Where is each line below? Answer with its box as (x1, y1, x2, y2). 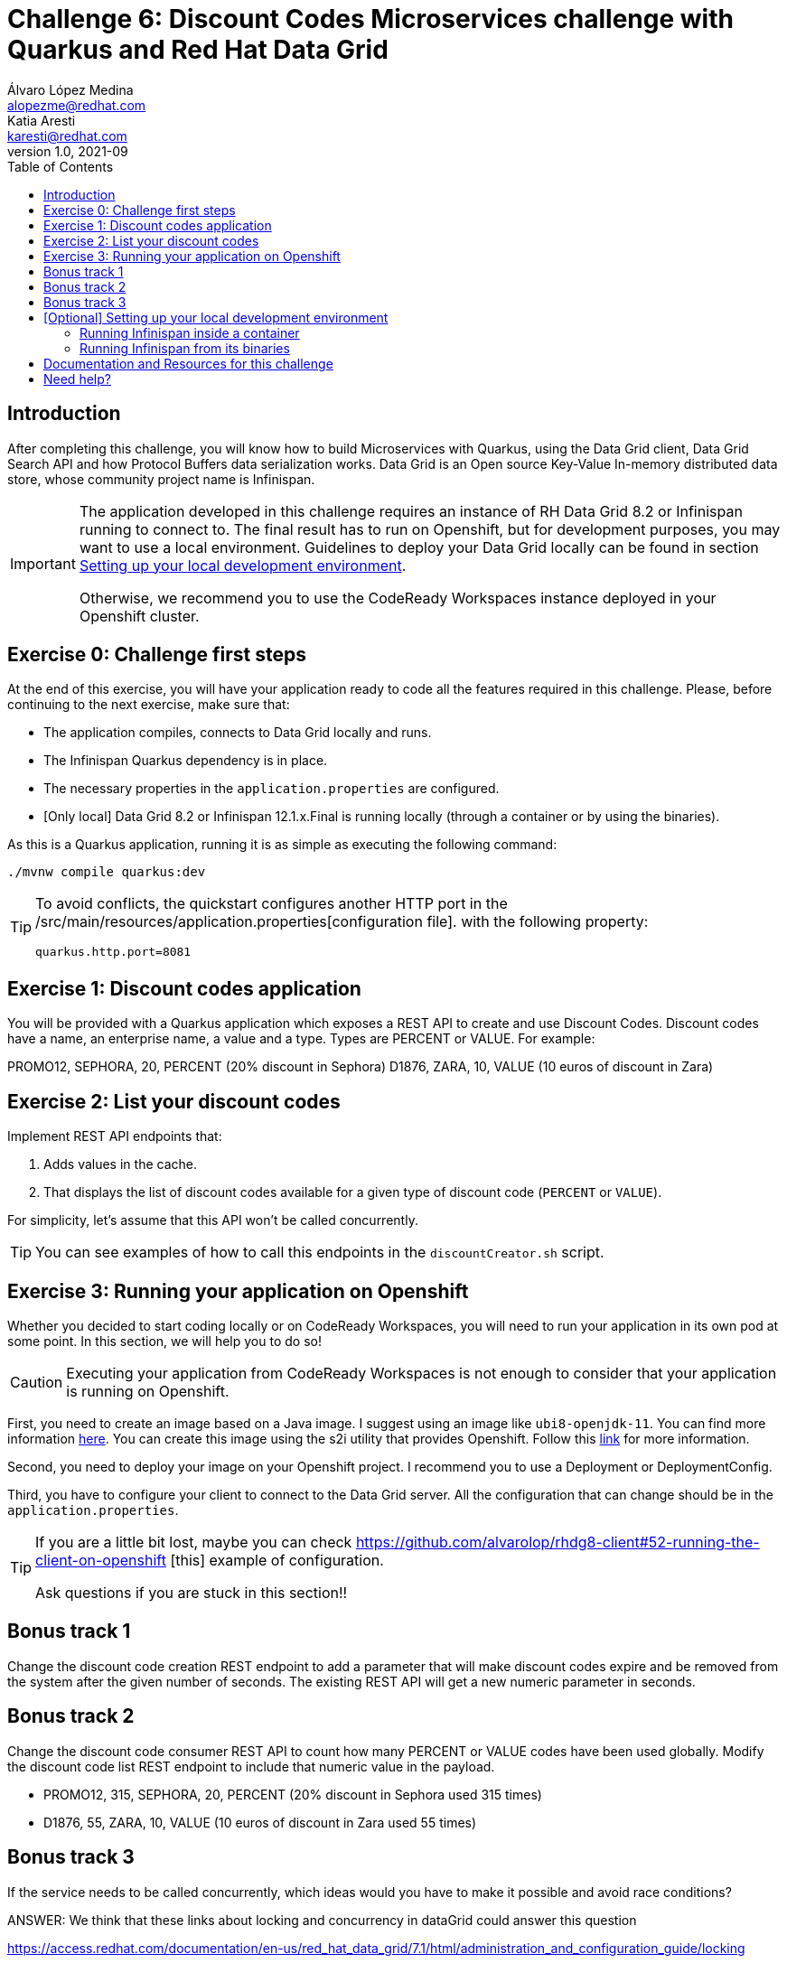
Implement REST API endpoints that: (7, 1128, 222, 1145)
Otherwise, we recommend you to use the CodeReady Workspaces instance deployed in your (79, 588, 717, 607)
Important (10, 554, 76, 573)
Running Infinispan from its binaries (80, 340, 290, 356)
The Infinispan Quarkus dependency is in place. (43, 752, 328, 769)
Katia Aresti (7, 112, 76, 128)
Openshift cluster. (79, 606, 200, 625)
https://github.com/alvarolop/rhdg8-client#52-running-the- (355, 1532, 760, 1551)
